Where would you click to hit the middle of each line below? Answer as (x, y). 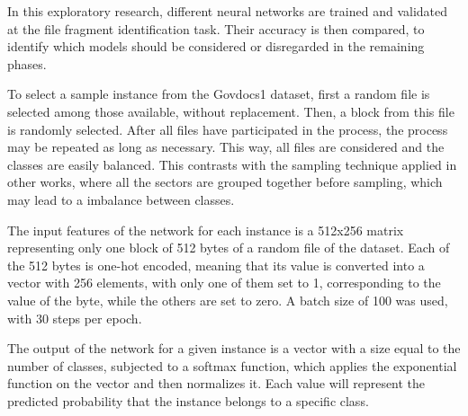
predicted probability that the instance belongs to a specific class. (188, 400)
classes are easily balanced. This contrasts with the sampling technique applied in (232, 164)
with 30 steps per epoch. (75, 318)
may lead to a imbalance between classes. (121, 199)
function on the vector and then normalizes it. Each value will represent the (216, 383)
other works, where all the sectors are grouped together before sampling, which (225, 182)
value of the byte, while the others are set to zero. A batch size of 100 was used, (228, 300)
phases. (27, 63)
